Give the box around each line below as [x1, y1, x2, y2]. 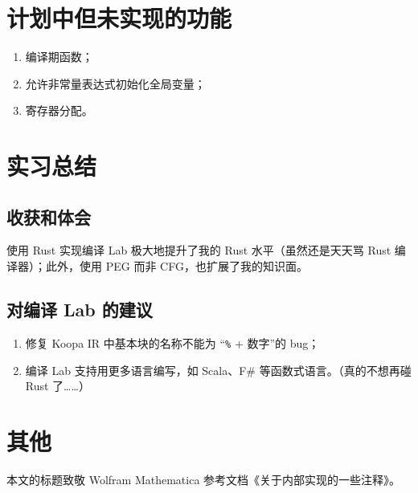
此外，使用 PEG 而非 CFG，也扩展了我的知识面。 [45, 258, 308, 275]
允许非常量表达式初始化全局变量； [25, 75, 206, 92]
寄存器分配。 [25, 102, 93, 119]
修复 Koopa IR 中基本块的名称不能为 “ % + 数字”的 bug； [25, 334, 320, 351]
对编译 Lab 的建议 [6, 297, 153, 322]
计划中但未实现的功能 [6, 2, 232, 35]
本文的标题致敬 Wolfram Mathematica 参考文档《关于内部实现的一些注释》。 [6, 471, 401, 487]
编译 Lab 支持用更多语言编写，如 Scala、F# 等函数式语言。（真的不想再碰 [25, 361, 412, 378]
